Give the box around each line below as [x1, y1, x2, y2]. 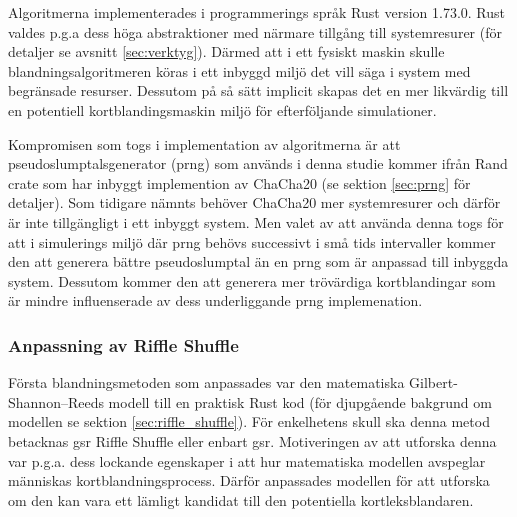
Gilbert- [409, 372, 458, 393]
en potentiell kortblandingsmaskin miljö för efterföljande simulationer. [8, 99, 437, 120]
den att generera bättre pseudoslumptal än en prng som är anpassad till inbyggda [8, 251, 509, 272]
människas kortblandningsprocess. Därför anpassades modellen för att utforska [8, 470, 490, 491]
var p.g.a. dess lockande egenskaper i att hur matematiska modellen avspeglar [8, 450, 486, 471]
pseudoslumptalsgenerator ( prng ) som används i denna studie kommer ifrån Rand [8, 153, 508, 174]
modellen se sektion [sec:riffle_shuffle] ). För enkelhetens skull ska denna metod [8, 411, 490, 432]
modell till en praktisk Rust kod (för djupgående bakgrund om [108, 391, 492, 412]
